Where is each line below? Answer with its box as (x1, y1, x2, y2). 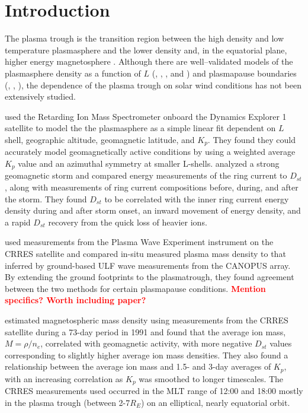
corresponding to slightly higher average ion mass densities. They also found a (5, 348, 288, 361)
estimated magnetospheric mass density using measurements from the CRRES (5, 313, 288, 326)
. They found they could (207, 133, 296, 145)
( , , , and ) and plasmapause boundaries (152, 66, 297, 79)
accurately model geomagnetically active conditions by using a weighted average (5, 145, 296, 158)
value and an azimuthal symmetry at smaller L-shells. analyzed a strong (18, 157, 280, 169)
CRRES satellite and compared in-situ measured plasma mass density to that (5, 247, 286, 259)
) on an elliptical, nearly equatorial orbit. (140, 396, 290, 408)
